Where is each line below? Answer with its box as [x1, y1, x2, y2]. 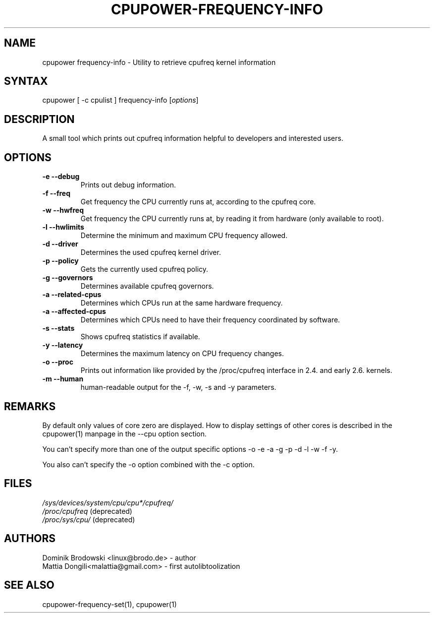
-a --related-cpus [42, 290, 102, 299]
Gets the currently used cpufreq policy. [80, 265, 209, 274]
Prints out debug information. [80, 181, 176, 189]
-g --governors [42, 273, 93, 282]
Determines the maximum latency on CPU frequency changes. [80, 349, 284, 358]
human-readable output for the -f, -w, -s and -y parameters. [80, 383, 276, 392]
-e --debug [42, 172, 80, 181]
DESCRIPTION [4, 113, 75, 125]
